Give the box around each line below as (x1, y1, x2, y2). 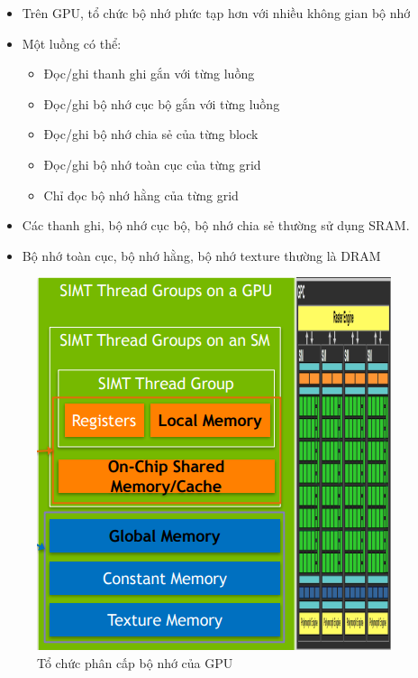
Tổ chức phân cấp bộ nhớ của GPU (37, 653, 233, 672)
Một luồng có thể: (22, 33, 122, 52)
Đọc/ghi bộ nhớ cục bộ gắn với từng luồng (43, 94, 280, 113)
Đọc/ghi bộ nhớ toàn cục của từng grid (43, 154, 261, 173)
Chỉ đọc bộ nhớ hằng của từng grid (43, 185, 239, 204)
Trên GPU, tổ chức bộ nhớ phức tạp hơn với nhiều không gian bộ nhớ (22, 4, 411, 22)
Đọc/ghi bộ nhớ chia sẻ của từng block (43, 125, 259, 144)
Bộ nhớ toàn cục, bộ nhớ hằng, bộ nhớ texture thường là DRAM (22, 246, 381, 265)
